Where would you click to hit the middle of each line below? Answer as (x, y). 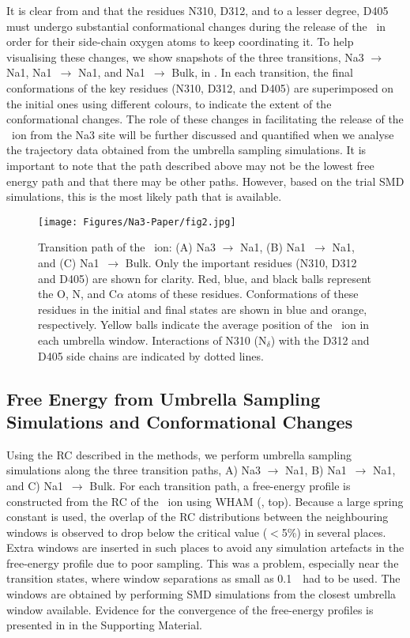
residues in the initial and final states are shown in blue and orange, (203, 309)
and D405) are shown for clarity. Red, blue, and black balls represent (205, 278)
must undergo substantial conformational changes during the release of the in (196, 26)
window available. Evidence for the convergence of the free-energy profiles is (190, 609)
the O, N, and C (77, 294)
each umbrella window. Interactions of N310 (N (152, 340)
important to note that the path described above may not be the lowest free (190, 165)
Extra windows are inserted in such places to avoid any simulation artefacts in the (205, 547)
